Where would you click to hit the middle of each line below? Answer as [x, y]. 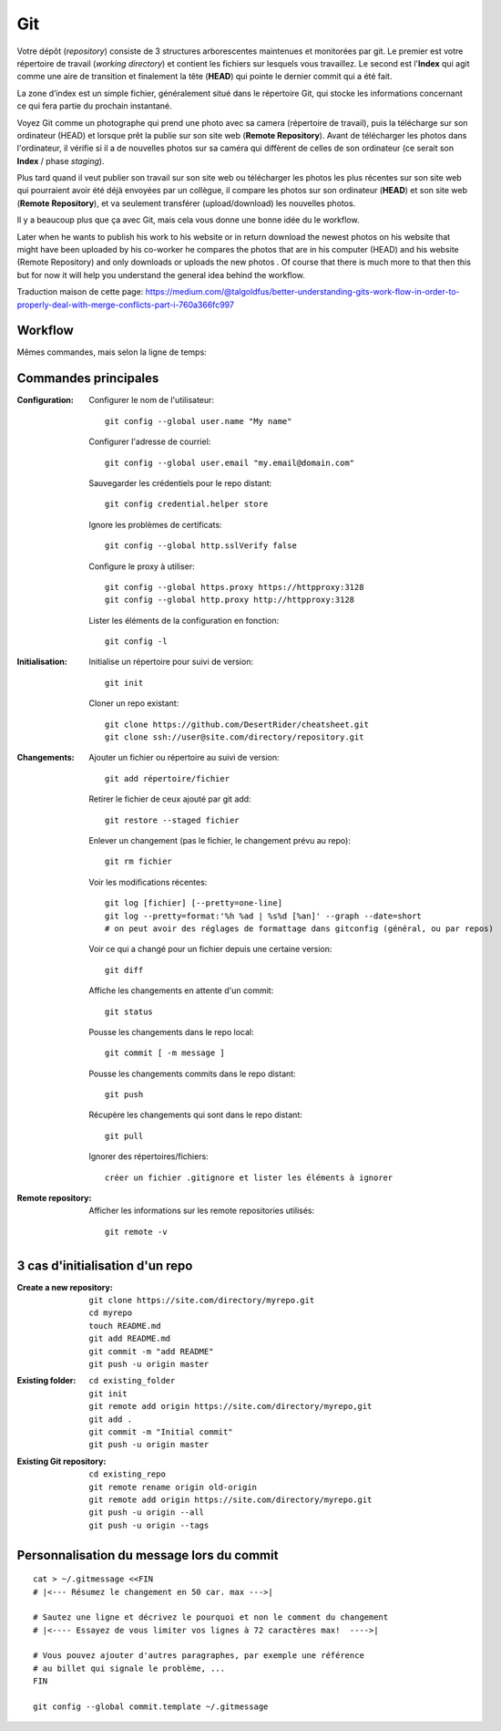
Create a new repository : [65, 1287]
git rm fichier [139, 861]
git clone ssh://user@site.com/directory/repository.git [235, 737]
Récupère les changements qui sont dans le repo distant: [195, 1115]
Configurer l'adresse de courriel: [150, 441]
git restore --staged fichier [173, 820]
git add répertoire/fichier [168, 778]
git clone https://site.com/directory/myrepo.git [202, 1301]
